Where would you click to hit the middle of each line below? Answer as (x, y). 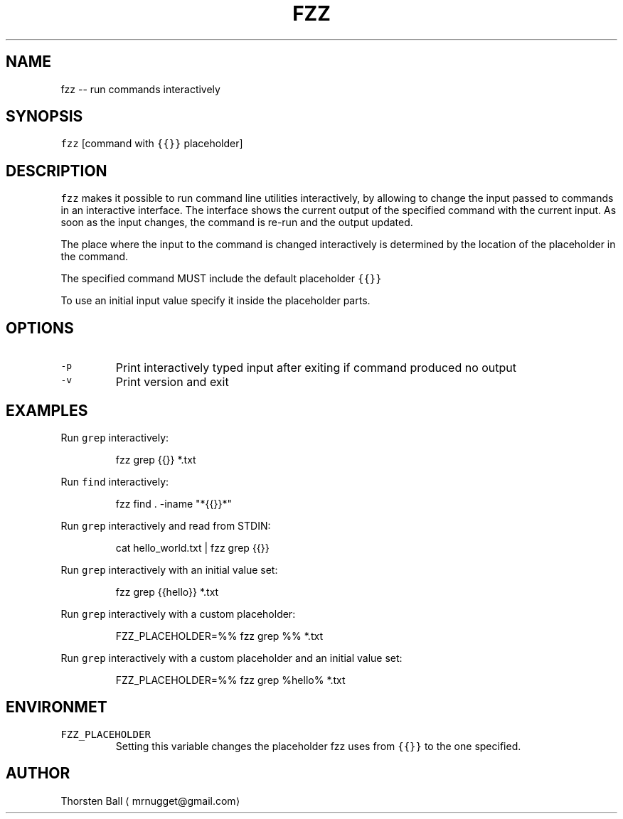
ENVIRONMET (57, 707)
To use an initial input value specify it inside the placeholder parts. (215, 301)
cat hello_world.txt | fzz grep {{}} (192, 547)
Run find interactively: (115, 481)
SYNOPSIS (44, 117)
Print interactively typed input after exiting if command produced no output (316, 368)
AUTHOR (38, 773)
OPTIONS (40, 328)
